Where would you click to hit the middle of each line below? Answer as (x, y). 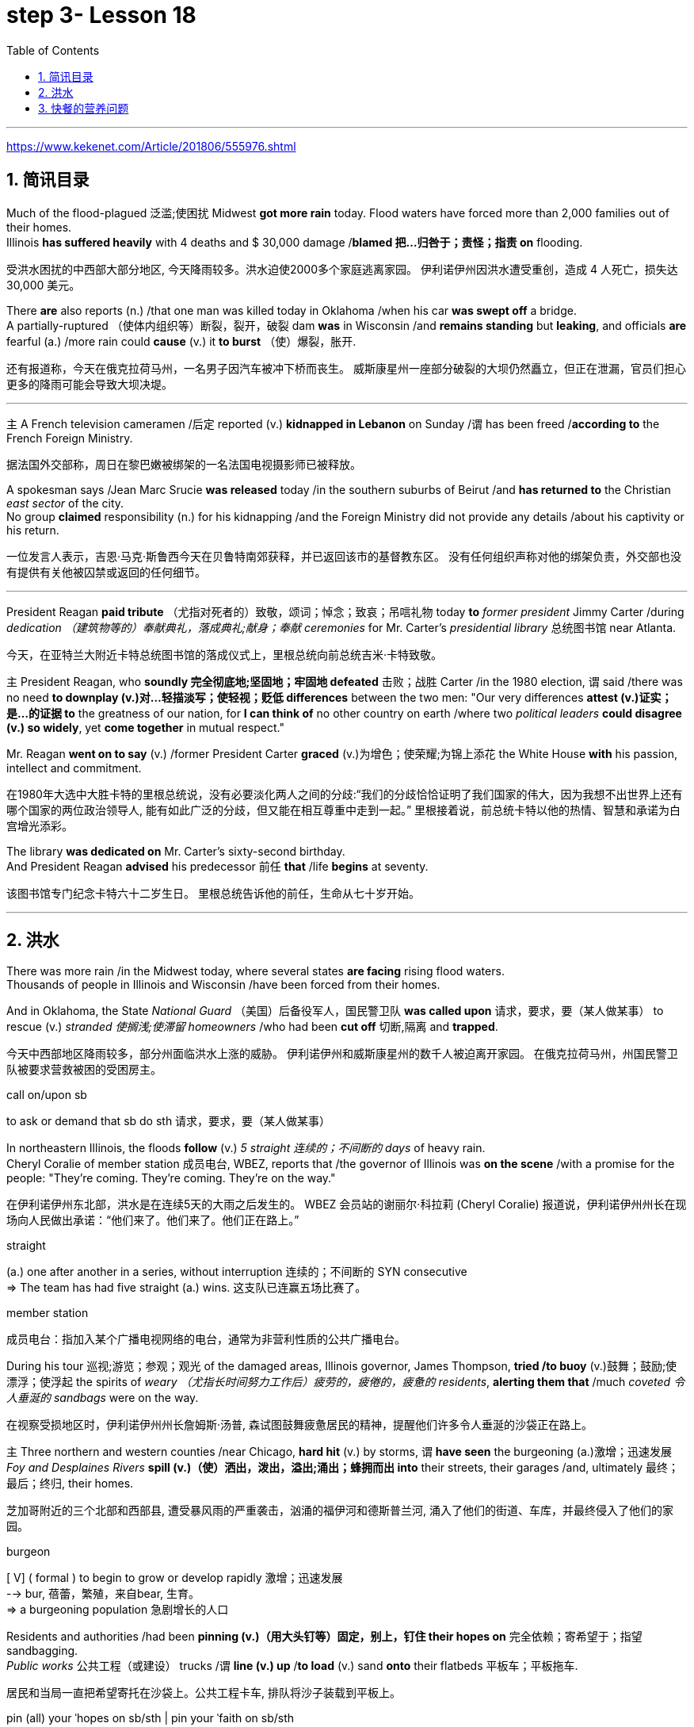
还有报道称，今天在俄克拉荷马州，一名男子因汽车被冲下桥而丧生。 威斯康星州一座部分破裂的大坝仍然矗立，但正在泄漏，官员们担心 (346, 368)
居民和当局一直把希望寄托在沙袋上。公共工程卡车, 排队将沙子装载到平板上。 (204, 1693)
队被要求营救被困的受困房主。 (84, 1070)
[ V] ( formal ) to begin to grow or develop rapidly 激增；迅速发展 (175, 1578)
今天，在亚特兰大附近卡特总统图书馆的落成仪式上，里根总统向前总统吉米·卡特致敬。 (225, 654)
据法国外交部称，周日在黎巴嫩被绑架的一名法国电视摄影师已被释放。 (184, 464)
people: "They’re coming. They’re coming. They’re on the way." (171, 1178)
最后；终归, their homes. (70, 1484)
